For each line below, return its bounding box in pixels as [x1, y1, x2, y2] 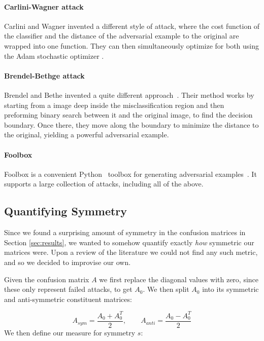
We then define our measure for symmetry [4, 327, 136, 337]
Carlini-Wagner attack [4, 1, 84, 12]
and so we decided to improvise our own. [4, 256, 131, 267]
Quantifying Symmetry [4, 203, 127, 219]
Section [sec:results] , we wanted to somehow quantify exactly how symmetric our [4, 237, 254, 247]
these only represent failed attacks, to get [4, 284, 133, 294]
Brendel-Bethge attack [4, 70, 85, 81]
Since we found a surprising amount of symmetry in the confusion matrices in [4, 227, 246, 238]
